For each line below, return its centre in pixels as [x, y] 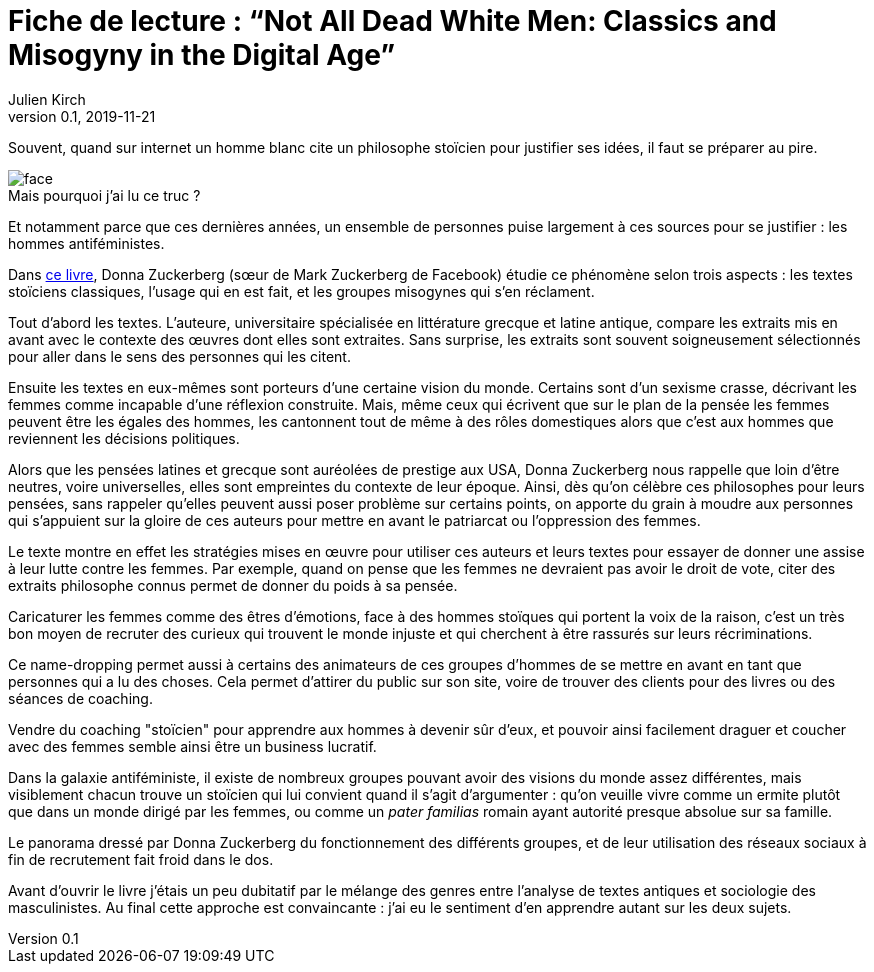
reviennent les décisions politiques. [124, 438]
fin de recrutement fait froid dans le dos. [141, 859]
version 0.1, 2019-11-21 [82, 116]
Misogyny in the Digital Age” [202, 55]
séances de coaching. [80, 698]
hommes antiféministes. [86, 243]
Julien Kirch [47, 99]
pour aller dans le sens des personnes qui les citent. [179, 356]
